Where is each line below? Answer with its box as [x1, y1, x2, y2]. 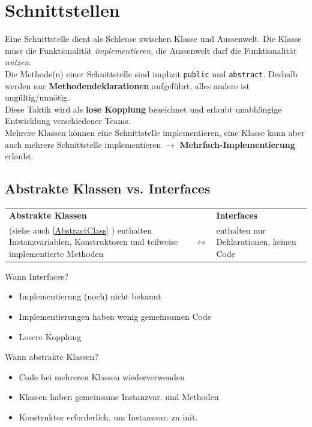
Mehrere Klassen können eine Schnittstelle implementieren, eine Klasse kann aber [5, 126, 305, 138]
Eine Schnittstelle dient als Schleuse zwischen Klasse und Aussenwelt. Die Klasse [5, 32, 302, 45]
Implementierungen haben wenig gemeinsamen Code [19, 310, 211, 322]
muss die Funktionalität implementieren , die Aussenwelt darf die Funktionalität [5, 44, 297, 56]
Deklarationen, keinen [216, 235, 296, 248]
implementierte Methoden [9, 247, 104, 259]
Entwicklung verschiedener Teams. [5, 114, 131, 127]
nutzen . [5, 56, 31, 68]
